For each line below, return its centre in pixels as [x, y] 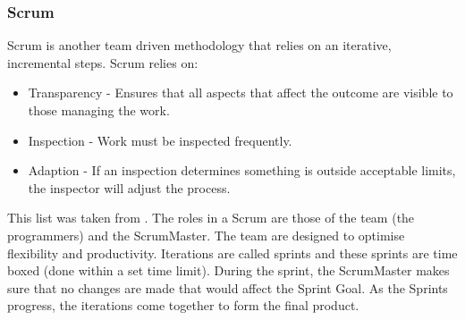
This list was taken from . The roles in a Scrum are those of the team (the [211, 218]
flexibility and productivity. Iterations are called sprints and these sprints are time [232, 253]
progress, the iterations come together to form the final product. [183, 305]
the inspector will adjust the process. [129, 187]
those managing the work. [99, 110]
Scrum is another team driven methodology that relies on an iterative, [199, 45]
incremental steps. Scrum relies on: [103, 62]
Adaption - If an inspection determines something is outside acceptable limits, [242, 170]
